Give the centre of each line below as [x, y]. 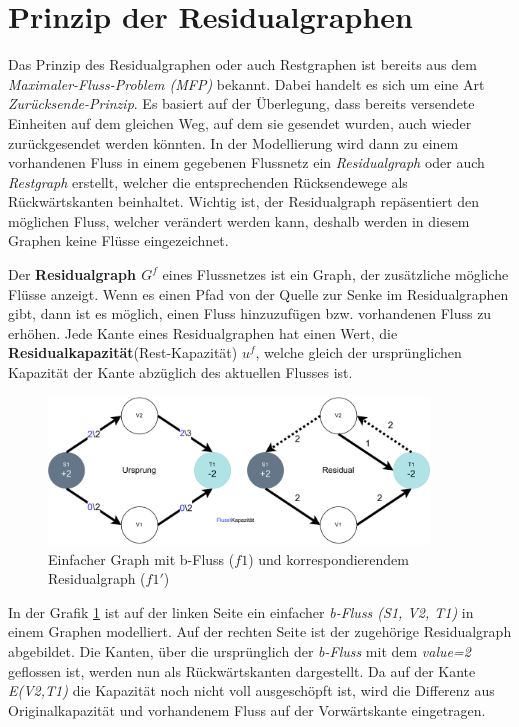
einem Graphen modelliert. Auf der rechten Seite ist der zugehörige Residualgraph [260, 631]
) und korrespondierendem [328, 558]
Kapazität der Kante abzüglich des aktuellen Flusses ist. [180, 372]
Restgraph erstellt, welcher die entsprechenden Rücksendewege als [208, 181]
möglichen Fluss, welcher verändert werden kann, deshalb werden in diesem [239, 220]
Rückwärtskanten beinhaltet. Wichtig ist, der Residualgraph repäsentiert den [244, 201]
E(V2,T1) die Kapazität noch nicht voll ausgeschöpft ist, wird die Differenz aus [251, 690]
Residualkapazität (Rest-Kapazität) [123, 352]
